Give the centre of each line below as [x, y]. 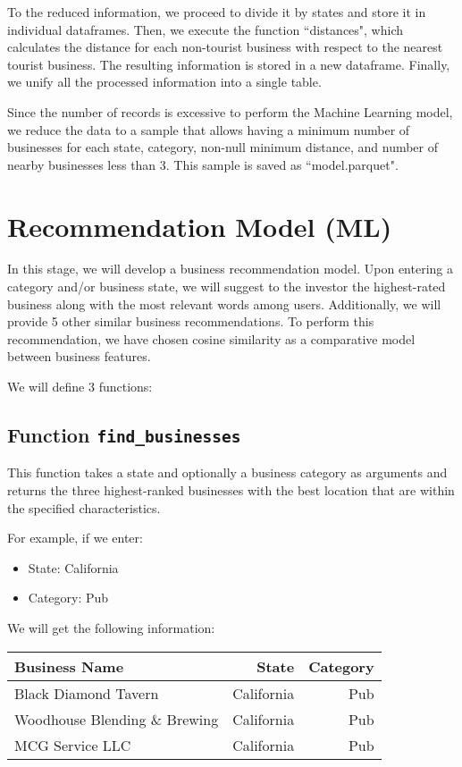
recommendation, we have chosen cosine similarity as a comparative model [211, 338]
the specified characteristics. [84, 507]
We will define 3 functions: [80, 387]
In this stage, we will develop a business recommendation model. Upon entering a [230, 269]
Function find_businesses [124, 435]
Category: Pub [68, 598]
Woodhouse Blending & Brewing [117, 719]
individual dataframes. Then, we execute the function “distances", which [206, 29]
